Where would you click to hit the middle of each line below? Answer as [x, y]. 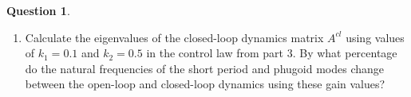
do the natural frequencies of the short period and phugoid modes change [204, 68]
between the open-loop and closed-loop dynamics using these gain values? [205, 84]
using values [375, 37]
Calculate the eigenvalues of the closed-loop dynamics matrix [174, 37]
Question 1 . [38, 10]
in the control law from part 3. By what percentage [272, 53]
